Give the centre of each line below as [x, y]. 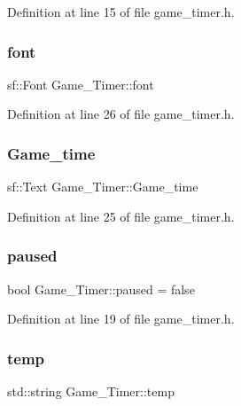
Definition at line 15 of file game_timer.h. [121, 12]
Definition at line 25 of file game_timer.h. [121, 216]
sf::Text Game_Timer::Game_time [103, 187]
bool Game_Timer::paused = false [101, 289]
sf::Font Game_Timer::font [81, 84]
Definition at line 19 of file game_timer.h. [121, 319]
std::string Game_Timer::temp [91, 391]
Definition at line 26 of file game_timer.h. [121, 114]
